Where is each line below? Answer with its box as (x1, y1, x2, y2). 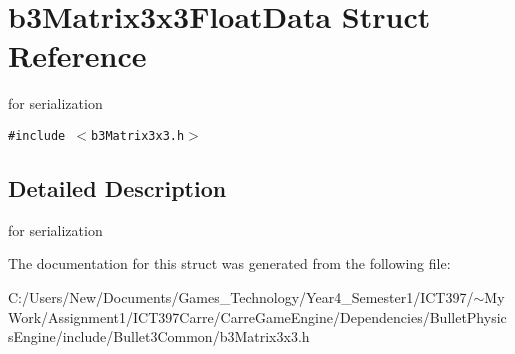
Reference (8, 35, 147, 76)
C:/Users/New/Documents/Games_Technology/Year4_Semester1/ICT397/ (8, 286, 474, 307)
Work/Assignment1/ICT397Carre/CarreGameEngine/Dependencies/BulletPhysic (8, 306, 507, 327)
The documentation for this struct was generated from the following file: (8, 253, 451, 274)
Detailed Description (8, 172, 227, 203)
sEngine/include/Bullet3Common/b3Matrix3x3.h (8, 326, 310, 347)
